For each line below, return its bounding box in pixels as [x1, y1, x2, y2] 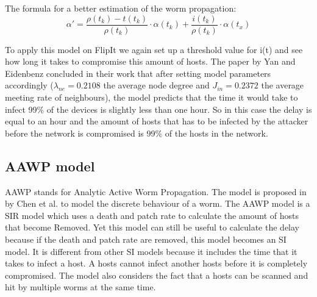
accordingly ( [5, 79, 54, 91]
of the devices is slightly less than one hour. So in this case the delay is [46, 102, 312, 115]
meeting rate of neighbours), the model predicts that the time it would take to [5, 91, 298, 104]
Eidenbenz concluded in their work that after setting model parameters [5, 66, 271, 79]
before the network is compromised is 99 [5, 126, 155, 139]
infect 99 [5, 102, 37, 115]
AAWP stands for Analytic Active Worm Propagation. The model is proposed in [5, 185, 307, 198]
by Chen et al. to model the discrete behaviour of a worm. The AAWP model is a [5, 197, 310, 210]
